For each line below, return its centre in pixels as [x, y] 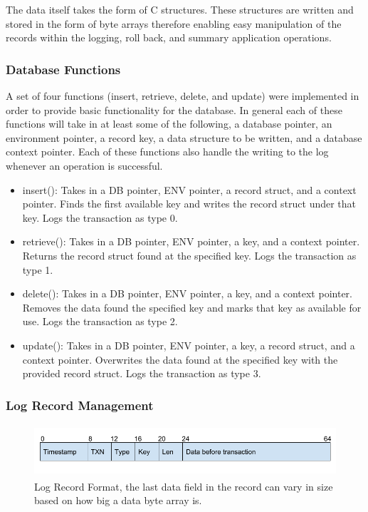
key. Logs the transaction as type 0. [100, 217]
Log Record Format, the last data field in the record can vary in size [184, 486]
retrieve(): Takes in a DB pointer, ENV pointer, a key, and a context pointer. [191, 241]
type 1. [38, 269]
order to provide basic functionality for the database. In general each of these [174, 109]
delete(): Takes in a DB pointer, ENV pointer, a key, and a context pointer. [187, 293]
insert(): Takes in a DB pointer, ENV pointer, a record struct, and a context [189, 189]
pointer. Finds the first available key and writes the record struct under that [189, 204]
